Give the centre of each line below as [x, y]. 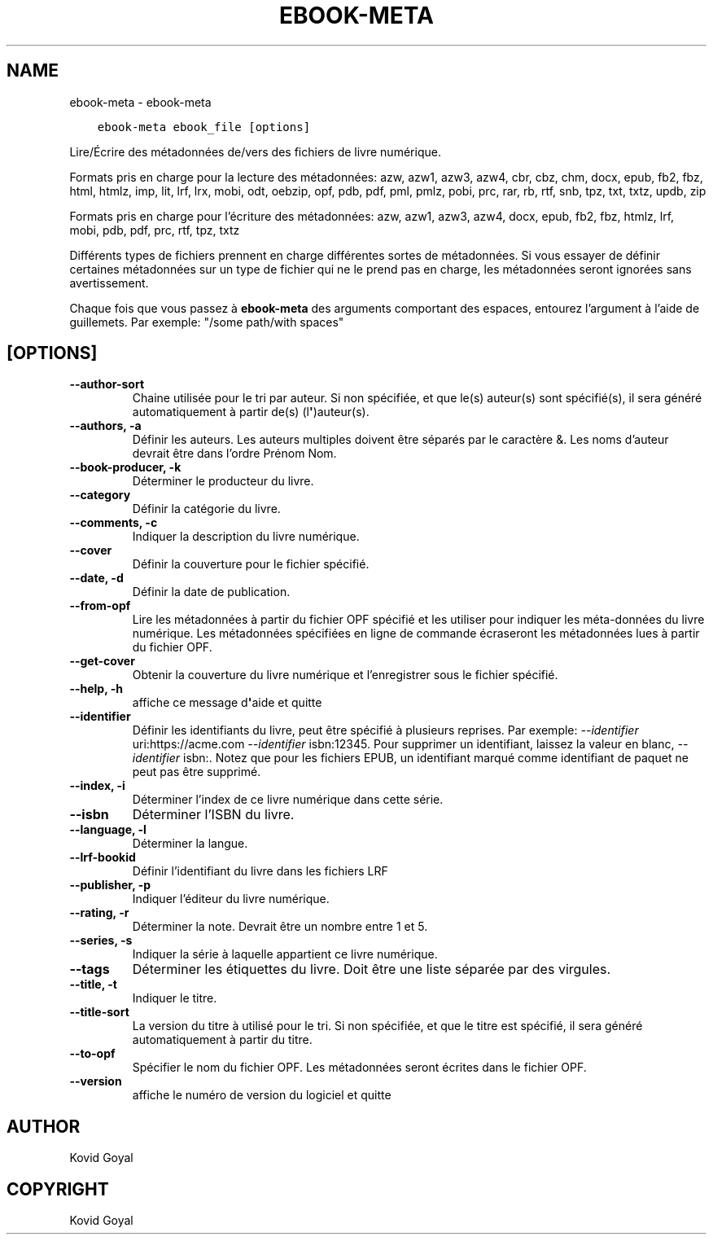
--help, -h [96, 689]
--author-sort [107, 384]
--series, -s [101, 941]
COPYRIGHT [58, 1189]
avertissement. [109, 283]
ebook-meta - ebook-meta [140, 102]
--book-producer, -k [125, 467]
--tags [90, 969]
